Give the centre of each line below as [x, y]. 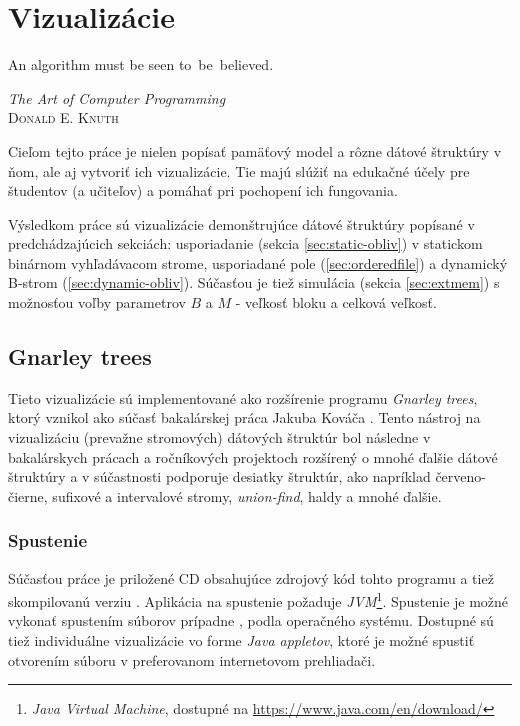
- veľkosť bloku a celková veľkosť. [336, 302]
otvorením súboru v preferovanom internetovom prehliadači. [192, 659]
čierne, [28, 495]
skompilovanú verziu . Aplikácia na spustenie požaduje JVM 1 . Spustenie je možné [258, 599]
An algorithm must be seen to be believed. [141, 64]
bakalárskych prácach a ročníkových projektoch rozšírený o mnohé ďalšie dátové [253, 456]
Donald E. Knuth [63, 117]
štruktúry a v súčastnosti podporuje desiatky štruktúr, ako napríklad [219, 476]
